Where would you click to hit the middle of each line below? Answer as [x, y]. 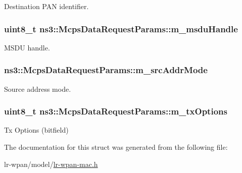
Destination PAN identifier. [46, 6]
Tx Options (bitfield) [36, 130]
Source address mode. [38, 89]
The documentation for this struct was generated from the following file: [116, 147]
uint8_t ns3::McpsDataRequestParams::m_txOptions [116, 111]
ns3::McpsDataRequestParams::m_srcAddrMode [106, 70]
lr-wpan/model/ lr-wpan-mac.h [51, 164]
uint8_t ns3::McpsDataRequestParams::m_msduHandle [121, 28]
